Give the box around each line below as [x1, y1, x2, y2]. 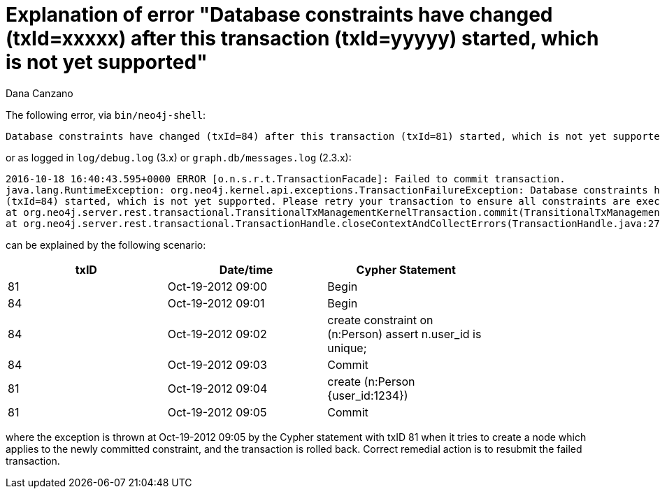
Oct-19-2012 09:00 [167, 279, 267, 293]
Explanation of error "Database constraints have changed [6, 3, 553, 27]
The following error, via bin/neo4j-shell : [6, 108, 206, 121]
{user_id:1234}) [327, 388, 408, 402]
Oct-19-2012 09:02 [167, 326, 267, 341]
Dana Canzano [6, 87, 73, 99]
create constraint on [327, 312, 433, 327]
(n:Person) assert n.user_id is [327, 326, 482, 341]
